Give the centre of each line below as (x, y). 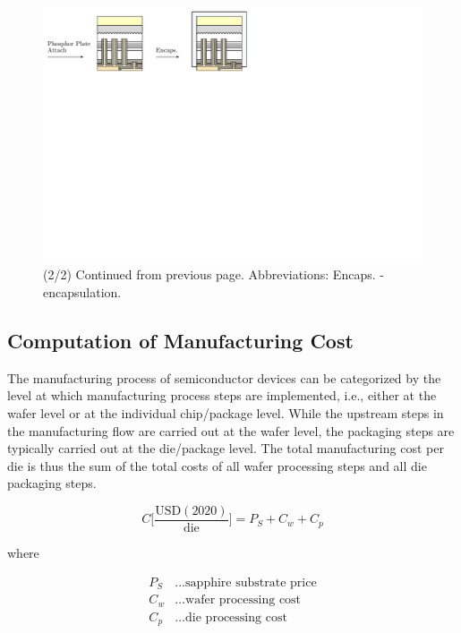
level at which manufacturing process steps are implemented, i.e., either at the (222, 395)
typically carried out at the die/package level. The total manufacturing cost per (226, 448)
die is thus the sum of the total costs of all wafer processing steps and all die (217, 465)
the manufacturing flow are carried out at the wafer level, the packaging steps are (231, 430)
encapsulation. (82, 292)
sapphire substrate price (251, 582)
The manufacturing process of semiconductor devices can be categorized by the (224, 377)
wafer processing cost (243, 600)
